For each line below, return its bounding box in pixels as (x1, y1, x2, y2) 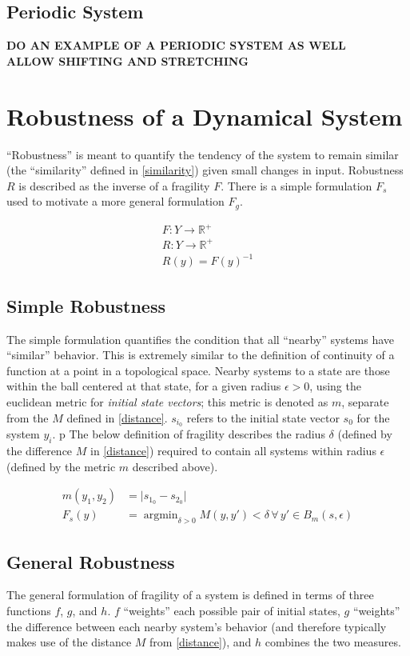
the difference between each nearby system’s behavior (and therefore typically (6, 618, 387, 634)
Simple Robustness (6, 293, 165, 318)
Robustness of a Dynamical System (6, 99, 403, 132)
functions (6, 602, 51, 619)
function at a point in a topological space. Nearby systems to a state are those (6, 362, 390, 378)
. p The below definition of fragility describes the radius (52, 426, 325, 442)
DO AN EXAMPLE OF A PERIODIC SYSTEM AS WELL (6, 37, 346, 54)
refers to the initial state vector (186, 409, 340, 426)
